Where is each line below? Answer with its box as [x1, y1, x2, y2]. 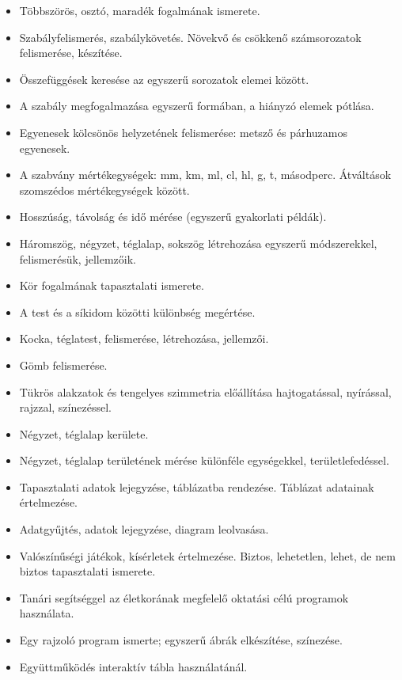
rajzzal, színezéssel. [19, 399, 112, 416]
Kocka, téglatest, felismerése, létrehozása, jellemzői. [19, 330, 269, 347]
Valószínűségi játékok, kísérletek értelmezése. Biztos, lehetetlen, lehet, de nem [19, 547, 396, 564]
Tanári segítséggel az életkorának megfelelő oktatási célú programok [19, 589, 349, 606]
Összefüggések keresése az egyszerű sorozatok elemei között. [19, 70, 309, 87]
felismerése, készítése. [19, 44, 123, 61]
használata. [19, 605, 74, 621]
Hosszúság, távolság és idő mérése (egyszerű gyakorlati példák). [19, 208, 327, 225]
